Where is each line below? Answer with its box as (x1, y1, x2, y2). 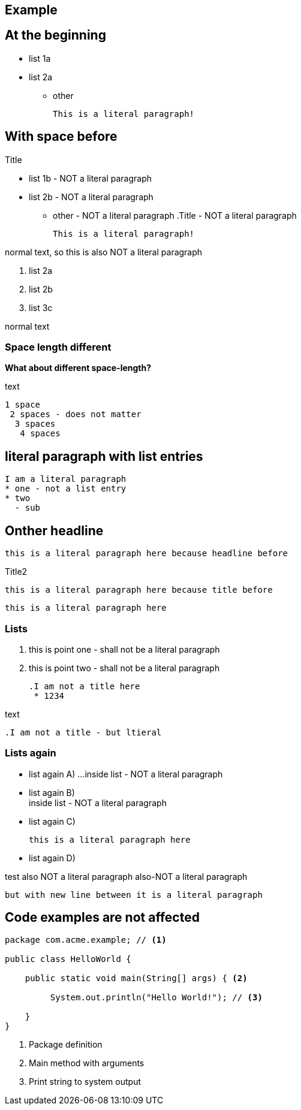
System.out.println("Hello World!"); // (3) (50, 993, 263, 1003)
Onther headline (5, 523, 104, 538)
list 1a (29, 53, 51, 64)
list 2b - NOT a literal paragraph (29, 191, 153, 202)
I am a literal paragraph (5, 474, 127, 484)
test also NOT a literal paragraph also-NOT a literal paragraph (5, 871, 248, 882)
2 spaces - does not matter (10, 409, 142, 420)
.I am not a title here (29, 681, 140, 691)
